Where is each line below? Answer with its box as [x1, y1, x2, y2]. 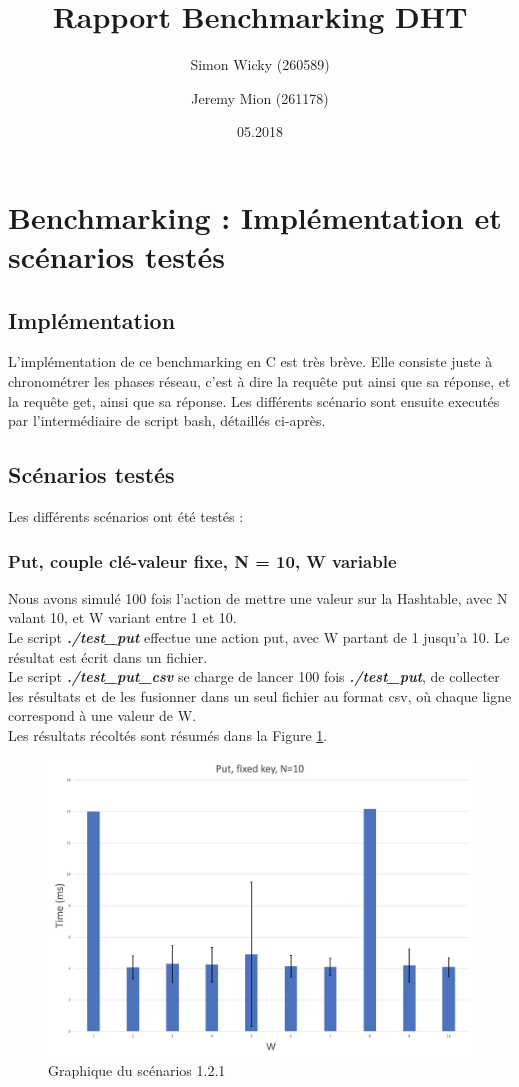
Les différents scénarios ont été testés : [8, 506, 244, 527]
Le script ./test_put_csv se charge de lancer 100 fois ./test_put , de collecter [8, 666, 500, 687]
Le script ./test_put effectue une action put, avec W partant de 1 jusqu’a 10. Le [8, 627, 510, 648]
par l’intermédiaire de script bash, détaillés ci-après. [8, 410, 326, 431]
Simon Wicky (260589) [190, 54, 330, 75]
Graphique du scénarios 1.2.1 [48, 1059, 226, 1080]
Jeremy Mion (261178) [191, 87, 329, 108]
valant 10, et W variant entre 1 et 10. [8, 607, 237, 628]
